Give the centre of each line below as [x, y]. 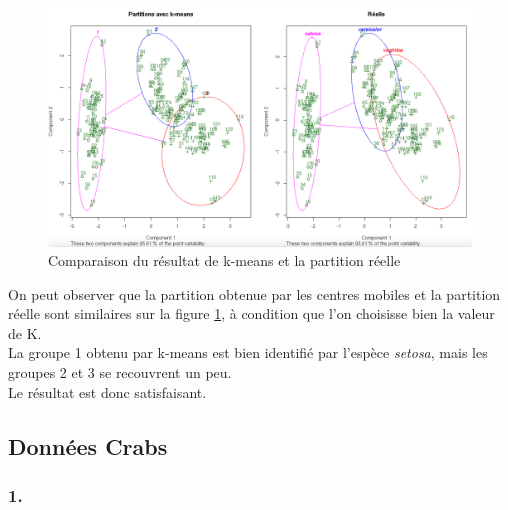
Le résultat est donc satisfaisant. [107, 391]
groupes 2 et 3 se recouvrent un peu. [120, 372]
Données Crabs [88, 445]
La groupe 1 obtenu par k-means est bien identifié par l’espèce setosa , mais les [248, 352]
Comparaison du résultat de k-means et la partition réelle [224, 260]
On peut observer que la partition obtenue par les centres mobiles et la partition [254, 293]
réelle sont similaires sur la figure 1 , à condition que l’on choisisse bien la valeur [251, 313]
